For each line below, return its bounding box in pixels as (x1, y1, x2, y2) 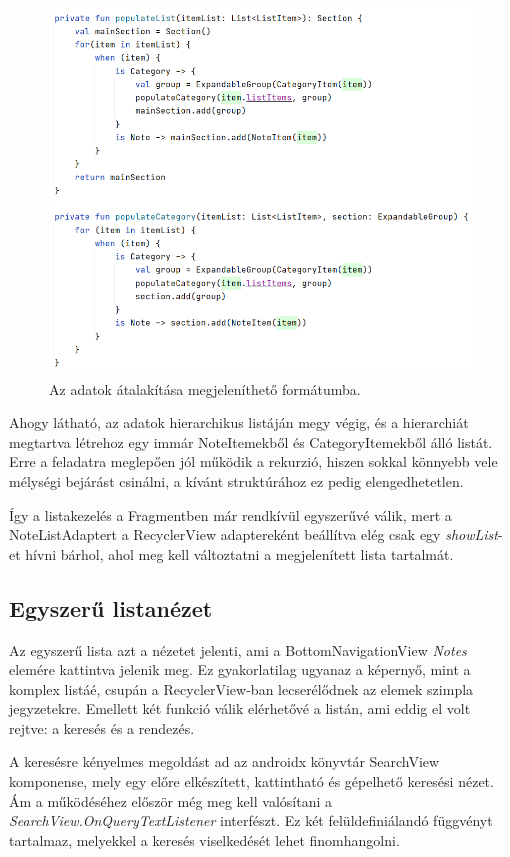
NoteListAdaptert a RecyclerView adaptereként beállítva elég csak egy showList (9, 524, 498, 545)
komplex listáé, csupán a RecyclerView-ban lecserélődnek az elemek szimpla (9, 678, 474, 699)
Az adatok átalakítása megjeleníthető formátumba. (49, 378, 361, 399)
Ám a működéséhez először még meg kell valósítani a (9, 790, 332, 811)
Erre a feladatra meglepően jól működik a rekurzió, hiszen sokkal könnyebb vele (9, 451, 498, 472)
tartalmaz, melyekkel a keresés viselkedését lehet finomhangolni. (9, 829, 400, 850)
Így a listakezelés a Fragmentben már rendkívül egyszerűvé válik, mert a (9, 504, 452, 525)
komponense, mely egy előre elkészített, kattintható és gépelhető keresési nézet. (9, 771, 494, 792)
